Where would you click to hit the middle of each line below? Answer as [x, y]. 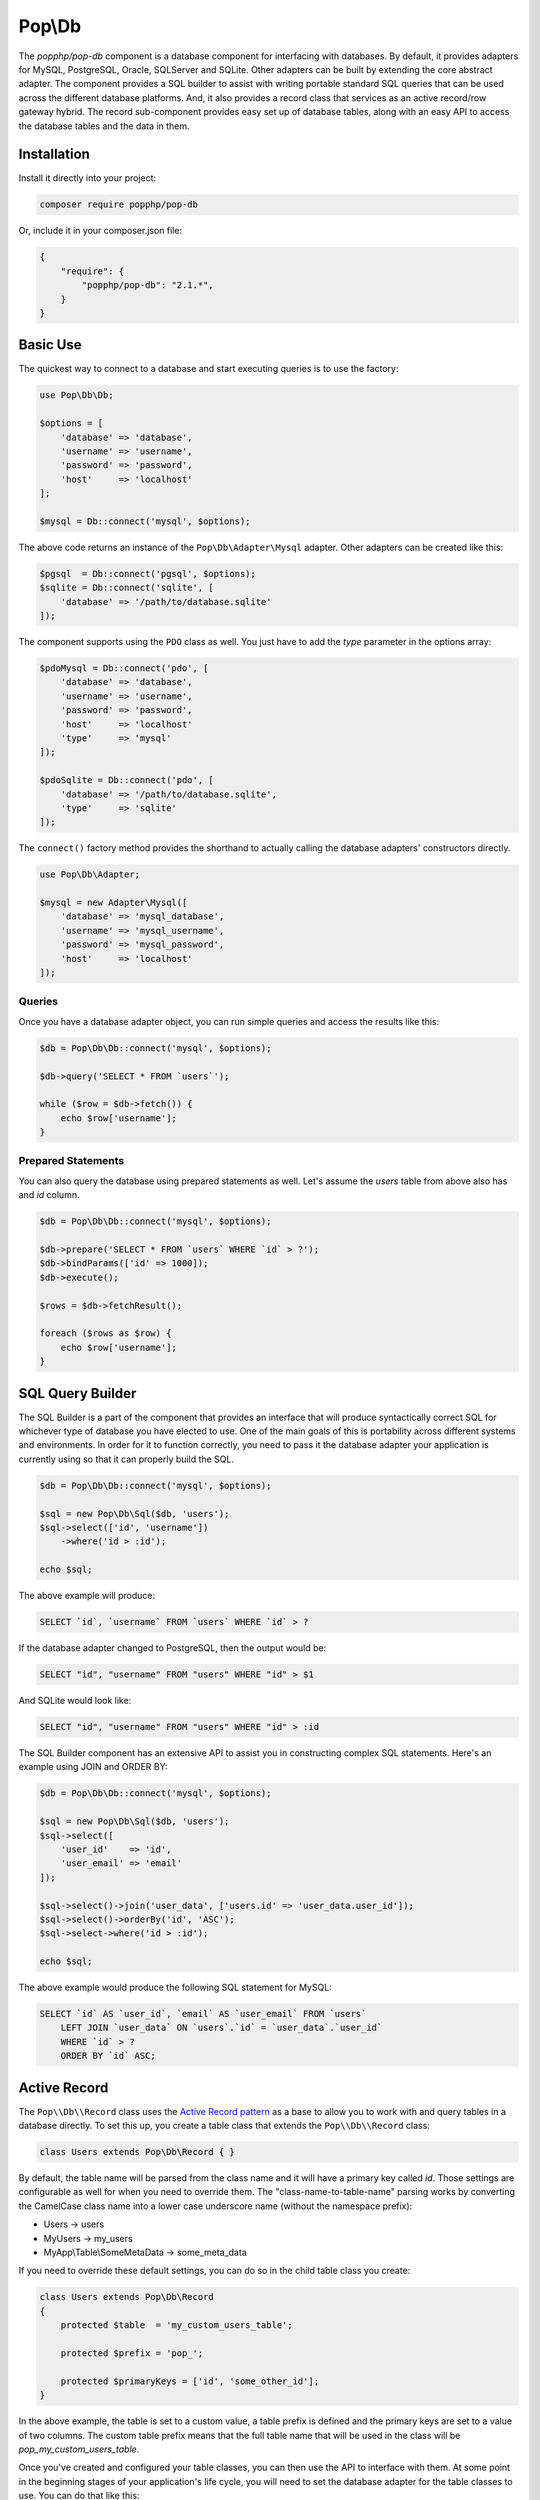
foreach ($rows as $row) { [105, 1333]
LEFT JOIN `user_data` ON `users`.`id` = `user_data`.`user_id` [221, 2028]
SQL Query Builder [77, 1393]
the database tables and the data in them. [104, 126]
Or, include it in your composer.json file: [100, 231]
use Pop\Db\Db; [76, 395]
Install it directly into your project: [87, 178]
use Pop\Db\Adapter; [89, 874]
